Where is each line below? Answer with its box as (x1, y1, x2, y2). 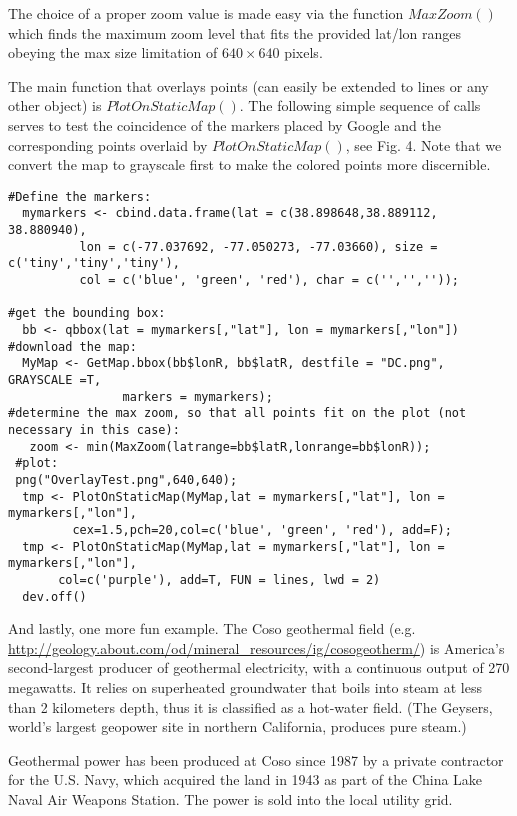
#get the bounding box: (8, 306, 166, 321)
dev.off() (22, 589, 87, 604)
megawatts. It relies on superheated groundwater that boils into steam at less (8, 676, 482, 697)
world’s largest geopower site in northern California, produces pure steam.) (8, 716, 467, 737)
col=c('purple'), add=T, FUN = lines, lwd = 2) (58, 572, 381, 587)
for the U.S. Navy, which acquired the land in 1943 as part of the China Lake (8, 769, 483, 790)
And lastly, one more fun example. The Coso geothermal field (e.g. (8, 618, 416, 639)
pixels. (284, 42, 323, 63)
